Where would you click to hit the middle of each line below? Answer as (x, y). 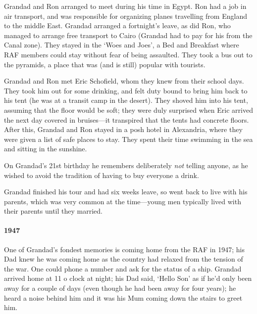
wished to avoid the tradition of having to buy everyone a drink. (102, 175)
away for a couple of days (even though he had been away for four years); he (120, 288)
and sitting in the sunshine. (46, 149)
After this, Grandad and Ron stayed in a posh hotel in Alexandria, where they (123, 129)
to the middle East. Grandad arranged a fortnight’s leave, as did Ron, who (117, 25)
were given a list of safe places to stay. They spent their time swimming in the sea (128, 139)
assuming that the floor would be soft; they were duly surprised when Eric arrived (128, 110)
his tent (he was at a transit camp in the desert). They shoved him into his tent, (126, 100)
